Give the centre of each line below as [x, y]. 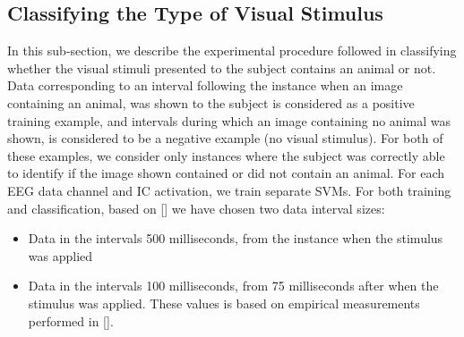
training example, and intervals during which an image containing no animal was [229, 120]
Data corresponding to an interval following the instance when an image [205, 85]
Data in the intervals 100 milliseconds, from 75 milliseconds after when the [233, 286]
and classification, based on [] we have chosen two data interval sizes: [196, 208]
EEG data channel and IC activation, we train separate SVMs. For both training [229, 190]
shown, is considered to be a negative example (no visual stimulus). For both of [225, 138]
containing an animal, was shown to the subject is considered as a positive [211, 102]
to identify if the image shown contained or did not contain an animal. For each [226, 173]
